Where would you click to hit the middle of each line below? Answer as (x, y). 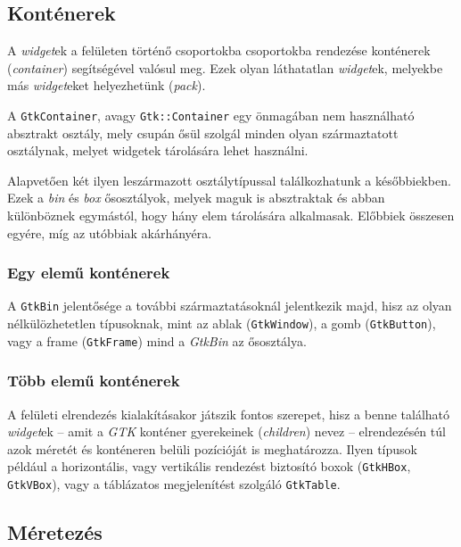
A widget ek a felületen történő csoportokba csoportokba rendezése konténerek (219, 50)
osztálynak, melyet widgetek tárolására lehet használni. (158, 150)
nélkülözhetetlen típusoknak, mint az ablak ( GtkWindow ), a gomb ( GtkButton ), (222, 323)
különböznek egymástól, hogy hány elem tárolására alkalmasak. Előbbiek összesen (231, 215)
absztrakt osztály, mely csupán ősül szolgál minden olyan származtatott (203, 133)
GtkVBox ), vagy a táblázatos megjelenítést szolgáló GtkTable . (174, 484)
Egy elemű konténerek (89, 273)
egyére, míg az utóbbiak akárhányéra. (110, 232)
